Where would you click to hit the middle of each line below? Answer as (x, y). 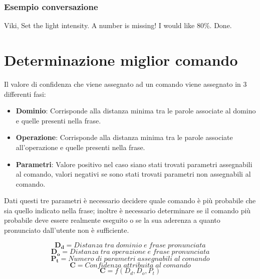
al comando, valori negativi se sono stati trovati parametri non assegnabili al (133, 174)
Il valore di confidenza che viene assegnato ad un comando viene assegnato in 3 (125, 84)
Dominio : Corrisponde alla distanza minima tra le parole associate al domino (136, 111)
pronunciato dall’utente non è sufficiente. (67, 230)
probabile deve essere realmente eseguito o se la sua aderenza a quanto (112, 220)
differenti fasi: (25, 94)
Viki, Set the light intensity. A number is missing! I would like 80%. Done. (118, 25)
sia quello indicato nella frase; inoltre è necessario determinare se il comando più (127, 210)
